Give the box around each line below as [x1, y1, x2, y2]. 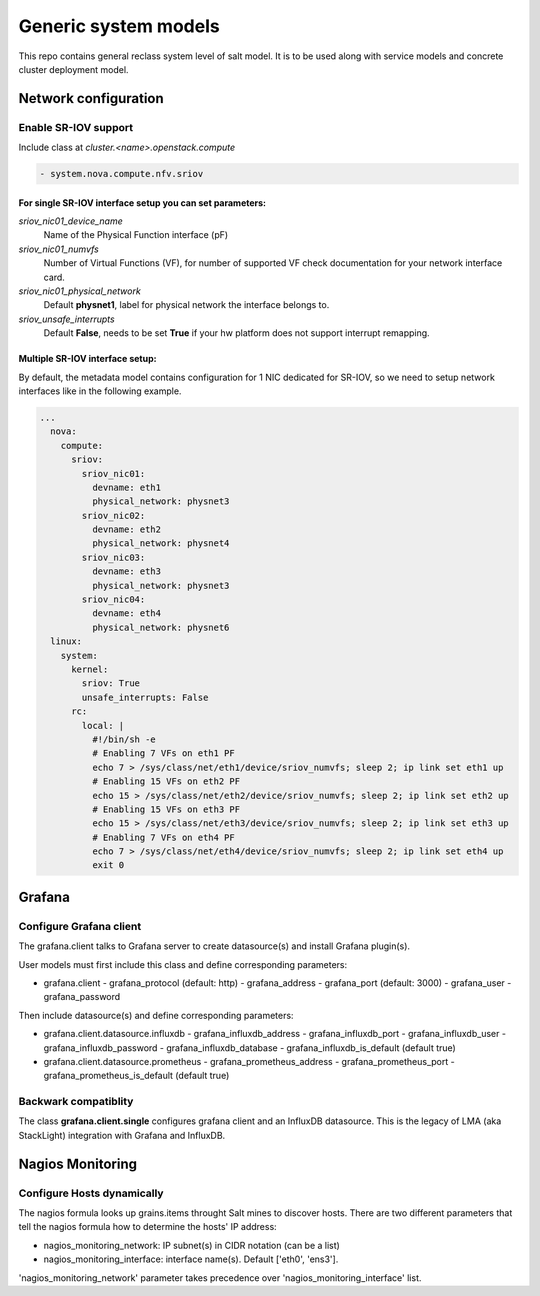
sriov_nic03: [81, 551, 146, 563]
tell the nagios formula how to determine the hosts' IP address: [18, 1221, 277, 1233]
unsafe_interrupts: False [81, 691, 209, 703]
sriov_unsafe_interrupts [18, 313, 115, 325]
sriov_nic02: [81, 510, 146, 521]
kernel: [71, 663, 109, 675]
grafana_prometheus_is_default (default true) [43, 1070, 230, 1082]
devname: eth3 [91, 566, 162, 577]
